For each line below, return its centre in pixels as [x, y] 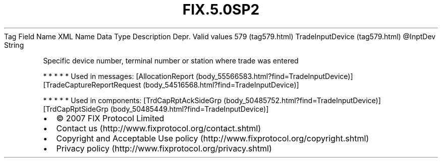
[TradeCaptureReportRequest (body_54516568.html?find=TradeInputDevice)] [171, 85]
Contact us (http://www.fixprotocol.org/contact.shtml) [159, 128]
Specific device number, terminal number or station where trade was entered [171, 60]
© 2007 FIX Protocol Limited [110, 118]
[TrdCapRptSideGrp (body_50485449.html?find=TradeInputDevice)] [156, 109]
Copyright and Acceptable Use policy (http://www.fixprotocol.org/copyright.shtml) [213, 138]
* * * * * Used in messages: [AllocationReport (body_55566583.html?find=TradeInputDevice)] [198, 76]
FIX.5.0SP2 [221, 10]
